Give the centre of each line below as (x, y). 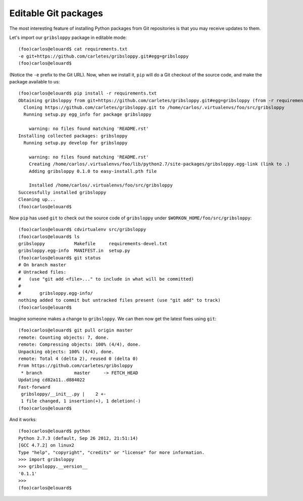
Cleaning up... (37, 199)
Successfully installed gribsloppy (62, 192)
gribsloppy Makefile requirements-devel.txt (93, 244)
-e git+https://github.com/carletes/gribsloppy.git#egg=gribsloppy (104, 56)
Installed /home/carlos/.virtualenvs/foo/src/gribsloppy (100, 185)
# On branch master (42, 265)
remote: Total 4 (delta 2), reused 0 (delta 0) (78, 358)
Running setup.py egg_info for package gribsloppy (87, 115)
